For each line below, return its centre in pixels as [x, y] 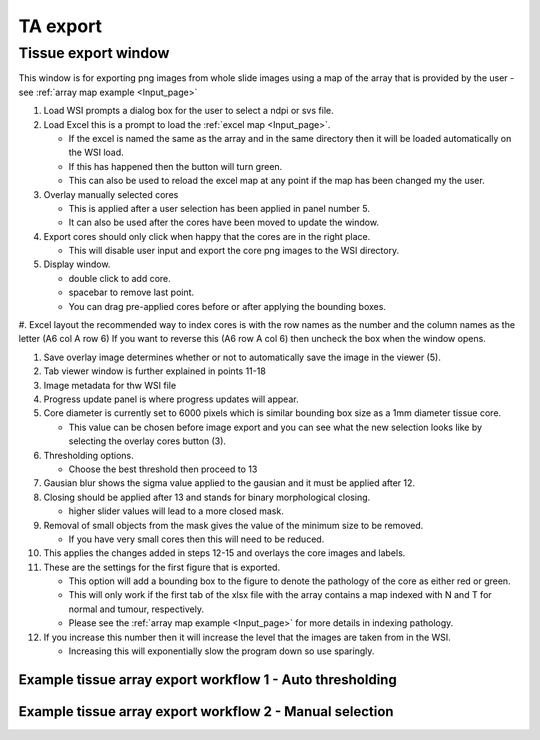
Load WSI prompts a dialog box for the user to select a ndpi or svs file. [188, 111]
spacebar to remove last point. [131, 292]
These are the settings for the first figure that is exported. [161, 567]
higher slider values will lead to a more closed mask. [176, 511]
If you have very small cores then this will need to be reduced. [196, 539]
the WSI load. [96, 152]
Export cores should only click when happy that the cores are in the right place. [207, 236]
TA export [60, 26]
